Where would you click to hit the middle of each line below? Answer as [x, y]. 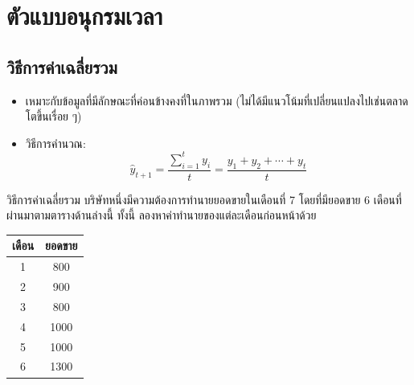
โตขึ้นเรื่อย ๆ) [53, 116]
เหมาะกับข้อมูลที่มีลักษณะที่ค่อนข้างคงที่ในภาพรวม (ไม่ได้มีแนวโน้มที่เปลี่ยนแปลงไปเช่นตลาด [217, 100]
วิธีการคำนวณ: [55, 143]
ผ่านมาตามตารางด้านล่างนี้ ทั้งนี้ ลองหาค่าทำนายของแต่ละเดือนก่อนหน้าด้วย [162, 215]
